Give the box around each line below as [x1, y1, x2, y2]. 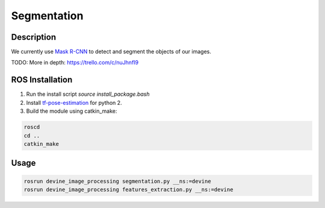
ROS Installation [11, 75, 73, 85]
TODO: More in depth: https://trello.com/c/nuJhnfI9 [11, 59, 139, 66]
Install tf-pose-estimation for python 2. [26, 99, 123, 106]
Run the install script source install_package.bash [26, 90, 150, 98]
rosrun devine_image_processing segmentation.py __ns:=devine [23, 178, 211, 184]
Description [11, 32, 57, 42]
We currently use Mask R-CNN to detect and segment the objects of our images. [11, 48, 212, 55]
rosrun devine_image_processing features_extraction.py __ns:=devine [23, 186, 234, 193]
